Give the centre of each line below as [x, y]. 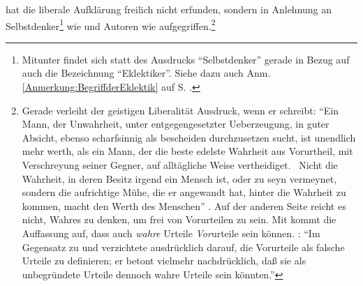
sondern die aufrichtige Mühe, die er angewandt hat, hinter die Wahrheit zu [184, 192]
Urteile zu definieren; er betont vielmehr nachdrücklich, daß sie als [164, 261]
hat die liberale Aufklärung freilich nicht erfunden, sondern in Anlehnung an [169, 9]
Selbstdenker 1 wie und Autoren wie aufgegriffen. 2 [111, 24]
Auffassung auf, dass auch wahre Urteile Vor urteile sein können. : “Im [171, 233]
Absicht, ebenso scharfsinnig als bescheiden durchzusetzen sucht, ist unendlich [189, 137]
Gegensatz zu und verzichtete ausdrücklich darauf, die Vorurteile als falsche [183, 247]
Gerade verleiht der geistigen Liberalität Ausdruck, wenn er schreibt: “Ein [180, 110]
